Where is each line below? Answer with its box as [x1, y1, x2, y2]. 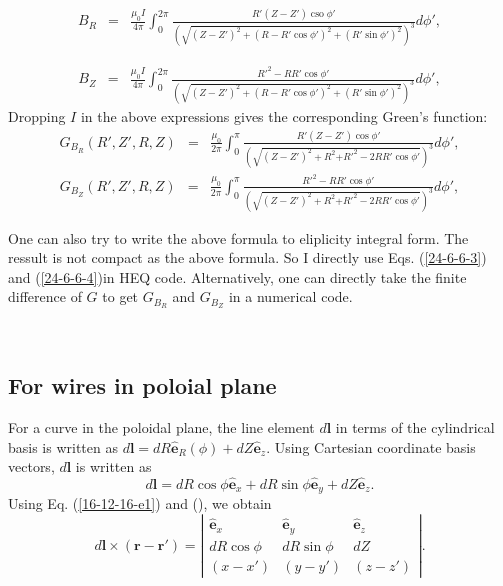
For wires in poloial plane [8, 370, 277, 401]
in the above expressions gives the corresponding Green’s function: [80, 106, 488, 126]
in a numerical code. [228, 286, 353, 307]
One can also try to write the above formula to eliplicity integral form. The [8, 227, 469, 248]
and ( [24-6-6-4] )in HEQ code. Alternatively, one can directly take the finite [8, 266, 467, 287]
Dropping [8, 106, 66, 126]
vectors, [8, 456, 55, 477]
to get [102, 286, 139, 307]
